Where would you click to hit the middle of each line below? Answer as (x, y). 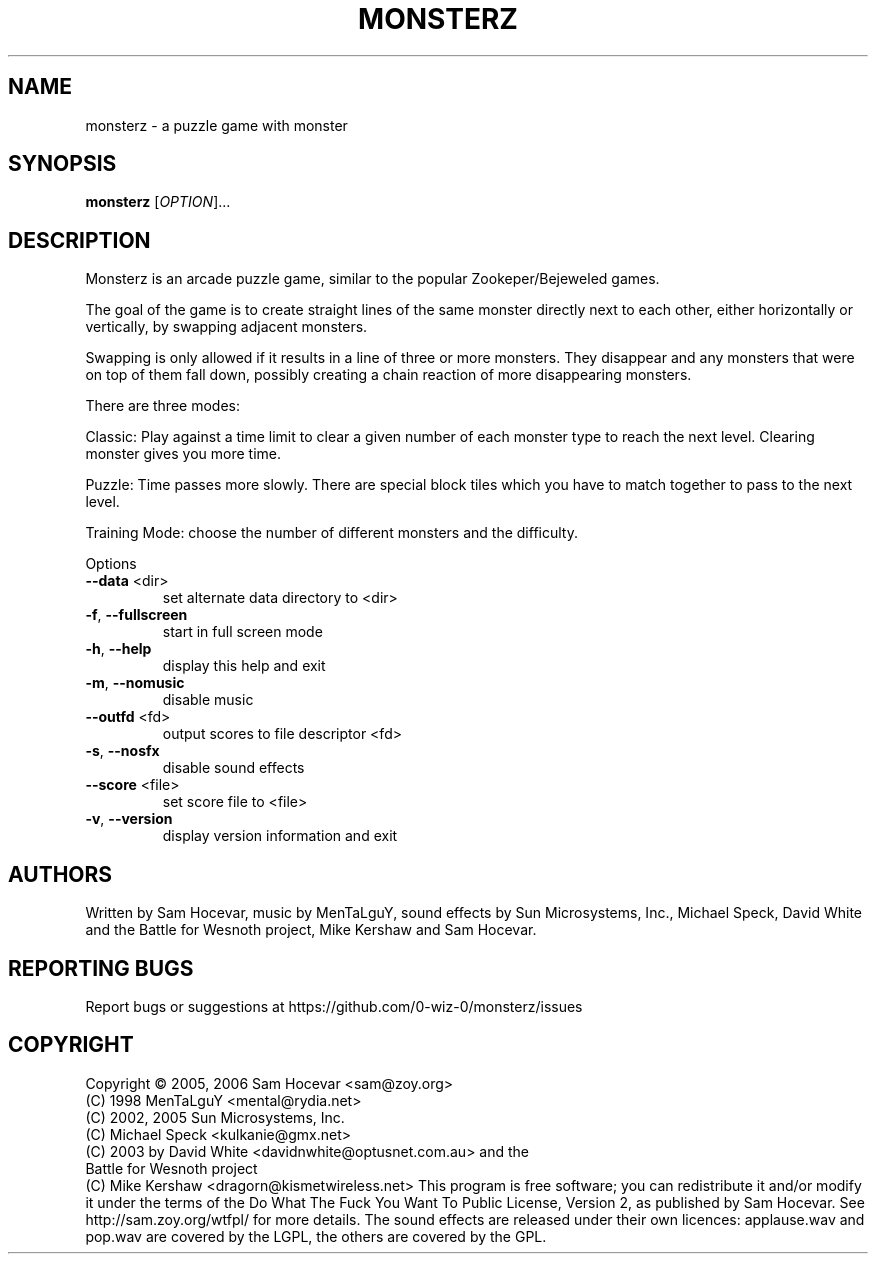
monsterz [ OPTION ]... (158, 202)
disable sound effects (233, 768)
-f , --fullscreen (136, 615)
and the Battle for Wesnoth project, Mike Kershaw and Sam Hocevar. (311, 930)
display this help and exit (244, 666)
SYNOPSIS (62, 164)
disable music (208, 700)
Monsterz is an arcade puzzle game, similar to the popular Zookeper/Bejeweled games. (372, 279)
